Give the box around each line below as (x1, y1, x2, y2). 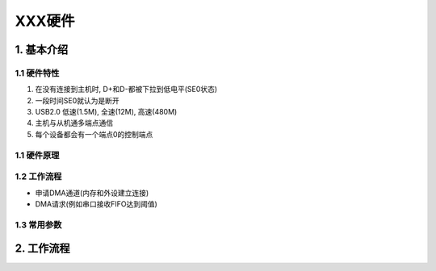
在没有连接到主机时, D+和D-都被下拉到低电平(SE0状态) (35, 85, 218, 94)
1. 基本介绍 (15, 43, 69, 56)
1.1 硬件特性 (15, 67, 60, 78)
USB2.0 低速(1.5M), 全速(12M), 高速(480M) (35, 107, 178, 117)
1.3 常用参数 (15, 219, 62, 230)
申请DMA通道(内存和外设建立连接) (35, 188, 149, 198)
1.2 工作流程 (15, 171, 62, 182)
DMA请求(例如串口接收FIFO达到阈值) (35, 198, 157, 209)
